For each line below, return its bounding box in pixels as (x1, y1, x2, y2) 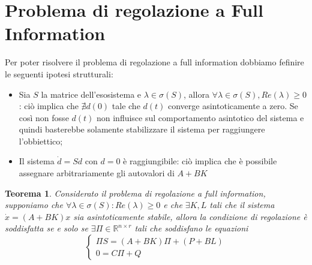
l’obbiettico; (19, 134, 63, 147)
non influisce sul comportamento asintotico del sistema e (96, 111, 304, 124)
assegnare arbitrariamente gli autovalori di (19, 167, 175, 179)
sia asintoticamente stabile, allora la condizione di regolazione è (73, 210, 307, 222)
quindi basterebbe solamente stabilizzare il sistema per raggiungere (19, 123, 265, 135)
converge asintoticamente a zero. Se (168, 100, 298, 112)
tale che (112, 100, 140, 112)
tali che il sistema (209, 198, 275, 211)
